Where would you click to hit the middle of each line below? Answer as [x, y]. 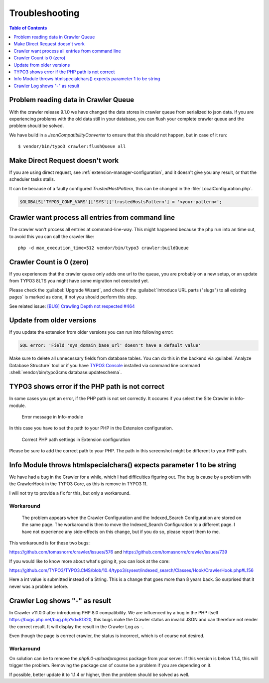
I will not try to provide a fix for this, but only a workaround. [70, 493]
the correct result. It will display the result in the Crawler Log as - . [76, 626]
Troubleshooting [44, 13]
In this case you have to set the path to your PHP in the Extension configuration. [91, 428]
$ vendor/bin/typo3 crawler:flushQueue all [72, 146]
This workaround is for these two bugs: [49, 543]
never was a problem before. [39, 586]
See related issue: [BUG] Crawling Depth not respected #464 [72, 306]
